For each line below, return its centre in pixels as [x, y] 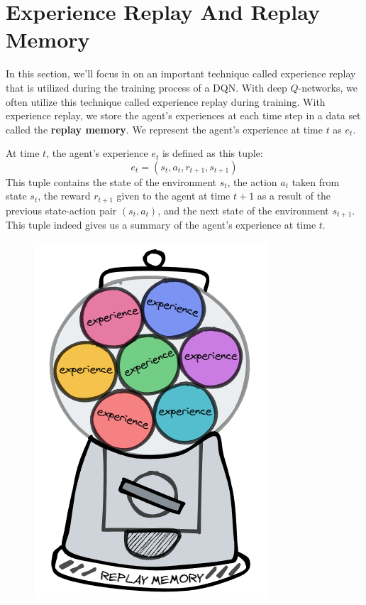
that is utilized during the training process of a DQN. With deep [146, 87]
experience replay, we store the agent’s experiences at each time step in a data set [183, 115]
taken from [316, 181]
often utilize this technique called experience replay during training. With [166, 101]
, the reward [64, 196]
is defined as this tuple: [212, 153]
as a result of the [294, 196]
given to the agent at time [173, 196]
